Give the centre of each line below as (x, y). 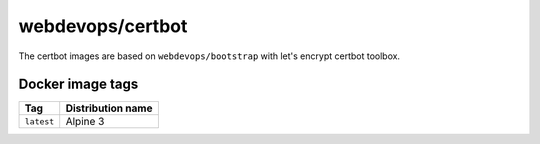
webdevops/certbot (103, 26)
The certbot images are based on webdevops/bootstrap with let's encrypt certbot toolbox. (209, 56)
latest (39, 121)
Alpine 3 (85, 122)
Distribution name (109, 108)
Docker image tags (78, 84)
